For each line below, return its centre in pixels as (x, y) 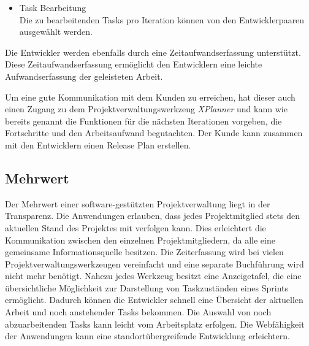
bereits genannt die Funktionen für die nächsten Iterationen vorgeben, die (143, 121)
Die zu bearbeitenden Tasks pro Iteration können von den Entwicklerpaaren (162, 19)
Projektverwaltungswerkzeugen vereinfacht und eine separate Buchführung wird (154, 263)
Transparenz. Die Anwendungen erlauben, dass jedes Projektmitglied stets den (152, 216)
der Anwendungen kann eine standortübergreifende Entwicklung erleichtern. (147, 336)
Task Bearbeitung (53, 7)
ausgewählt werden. (56, 32)
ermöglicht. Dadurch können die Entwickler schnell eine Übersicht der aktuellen (154, 300)
